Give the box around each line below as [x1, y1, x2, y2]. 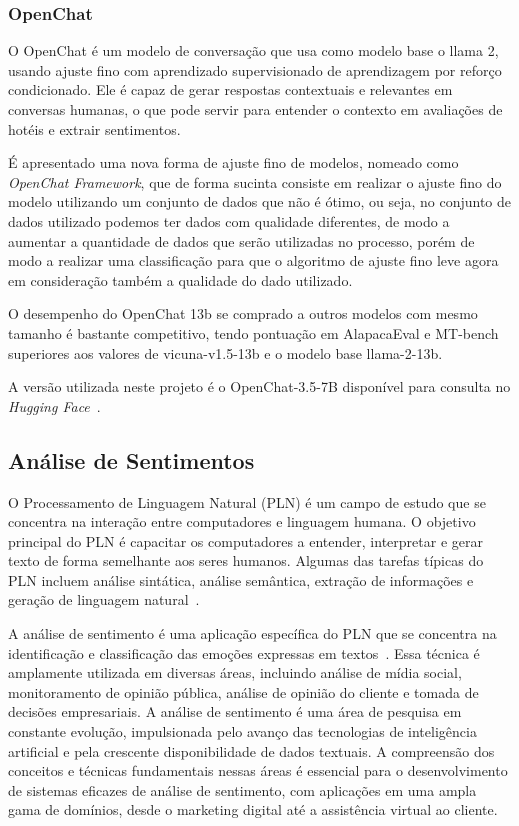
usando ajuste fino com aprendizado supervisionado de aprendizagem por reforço [8, 59, 502, 80]
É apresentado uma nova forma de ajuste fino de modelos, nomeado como [8, 152, 459, 173]
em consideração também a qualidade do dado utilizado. [8, 269, 353, 290]
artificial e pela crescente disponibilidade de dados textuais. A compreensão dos [8, 740, 495, 761]
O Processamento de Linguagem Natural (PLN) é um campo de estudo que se [8, 491, 486, 512]
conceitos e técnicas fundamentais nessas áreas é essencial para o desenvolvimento [8, 760, 508, 781]
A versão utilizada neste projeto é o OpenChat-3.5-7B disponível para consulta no [8, 376, 511, 397]
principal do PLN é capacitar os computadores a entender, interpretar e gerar [8, 530, 483, 551]
